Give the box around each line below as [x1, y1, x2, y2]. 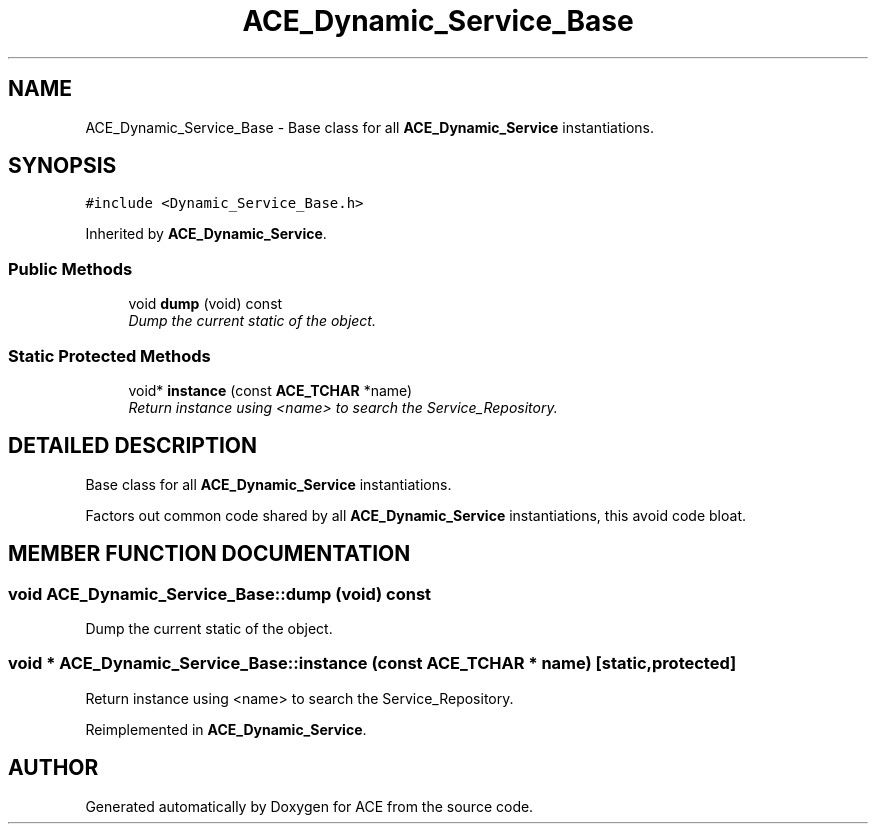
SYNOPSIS [8, 153, 117, 179]
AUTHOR [8, 755, 99, 781]
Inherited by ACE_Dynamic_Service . [85, 225, 327, 243]
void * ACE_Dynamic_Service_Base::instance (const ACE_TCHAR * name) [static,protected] [8, 653, 737, 674]
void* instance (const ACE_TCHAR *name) [128, 381, 413, 399]
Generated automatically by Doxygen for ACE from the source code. [85, 797, 534, 815]
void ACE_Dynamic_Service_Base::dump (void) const [8, 583, 432, 604]
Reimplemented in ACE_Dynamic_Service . [85, 720, 367, 738]
